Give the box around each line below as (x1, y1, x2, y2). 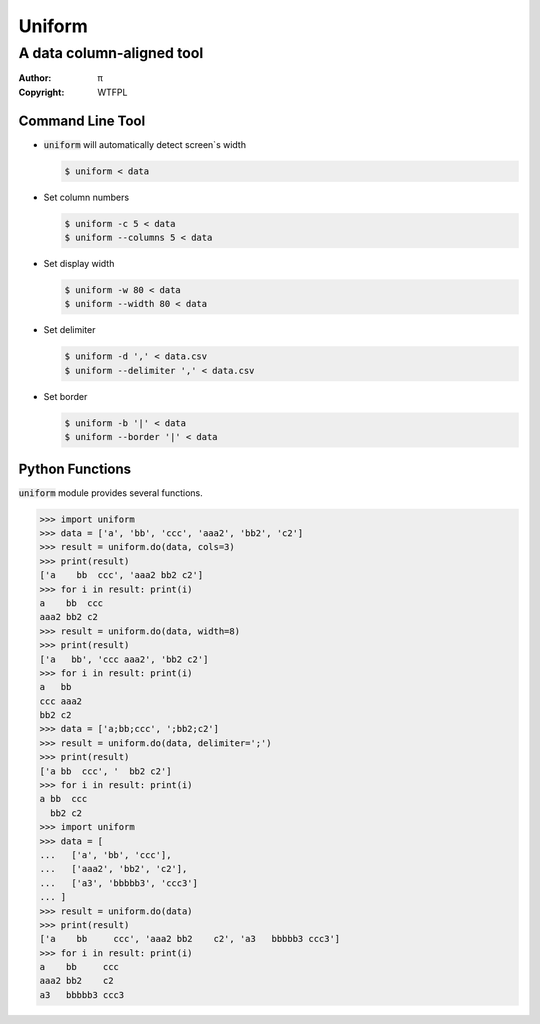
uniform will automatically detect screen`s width (43, 138, 247, 150)
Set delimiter (43, 324, 96, 336)
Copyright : (18, 86, 65, 98)
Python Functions (18, 460, 132, 477)
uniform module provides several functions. (18, 486, 204, 499)
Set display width (43, 258, 115, 270)
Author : (18, 72, 52, 84)
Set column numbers (43, 191, 130, 203)
